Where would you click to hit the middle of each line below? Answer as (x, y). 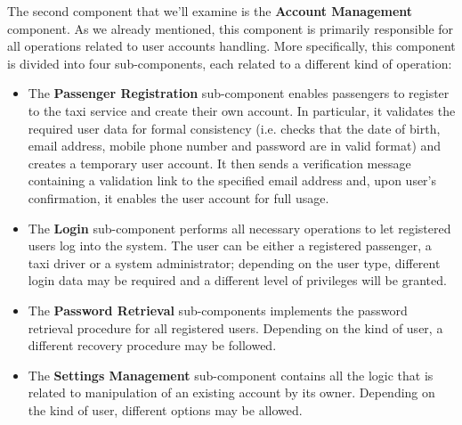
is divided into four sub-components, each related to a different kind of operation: (230, 63)
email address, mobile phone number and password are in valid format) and (235, 146)
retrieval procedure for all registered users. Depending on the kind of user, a (235, 327)
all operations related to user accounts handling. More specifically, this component (231, 46)
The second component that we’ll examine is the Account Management (210, 11)
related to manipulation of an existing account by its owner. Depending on (231, 392)
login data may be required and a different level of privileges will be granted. (237, 280)
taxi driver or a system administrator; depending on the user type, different (234, 262)
